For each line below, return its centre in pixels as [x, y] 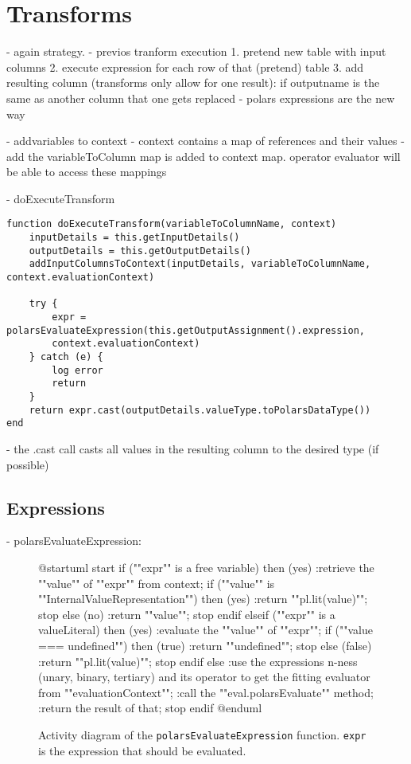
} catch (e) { [66, 357]
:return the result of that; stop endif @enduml [150, 708]
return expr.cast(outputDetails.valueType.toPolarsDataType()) [200, 410]
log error [78, 370]
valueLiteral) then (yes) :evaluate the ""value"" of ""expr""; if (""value [205, 630]
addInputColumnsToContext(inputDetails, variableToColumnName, [200, 264]
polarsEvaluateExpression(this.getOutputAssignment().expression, [186, 330]
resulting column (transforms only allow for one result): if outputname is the [193, 82]
